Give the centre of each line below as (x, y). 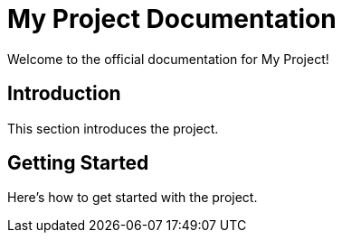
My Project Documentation (172, 19)
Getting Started (78, 163)
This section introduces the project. (113, 128)
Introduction (64, 94)
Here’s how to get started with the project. (133, 198)
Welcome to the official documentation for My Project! (168, 59)
